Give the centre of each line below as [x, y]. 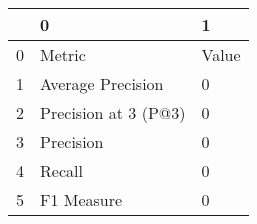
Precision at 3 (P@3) [113, 112]
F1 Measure [81, 199]
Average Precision [102, 83]
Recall [61, 170]
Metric [63, 54]
